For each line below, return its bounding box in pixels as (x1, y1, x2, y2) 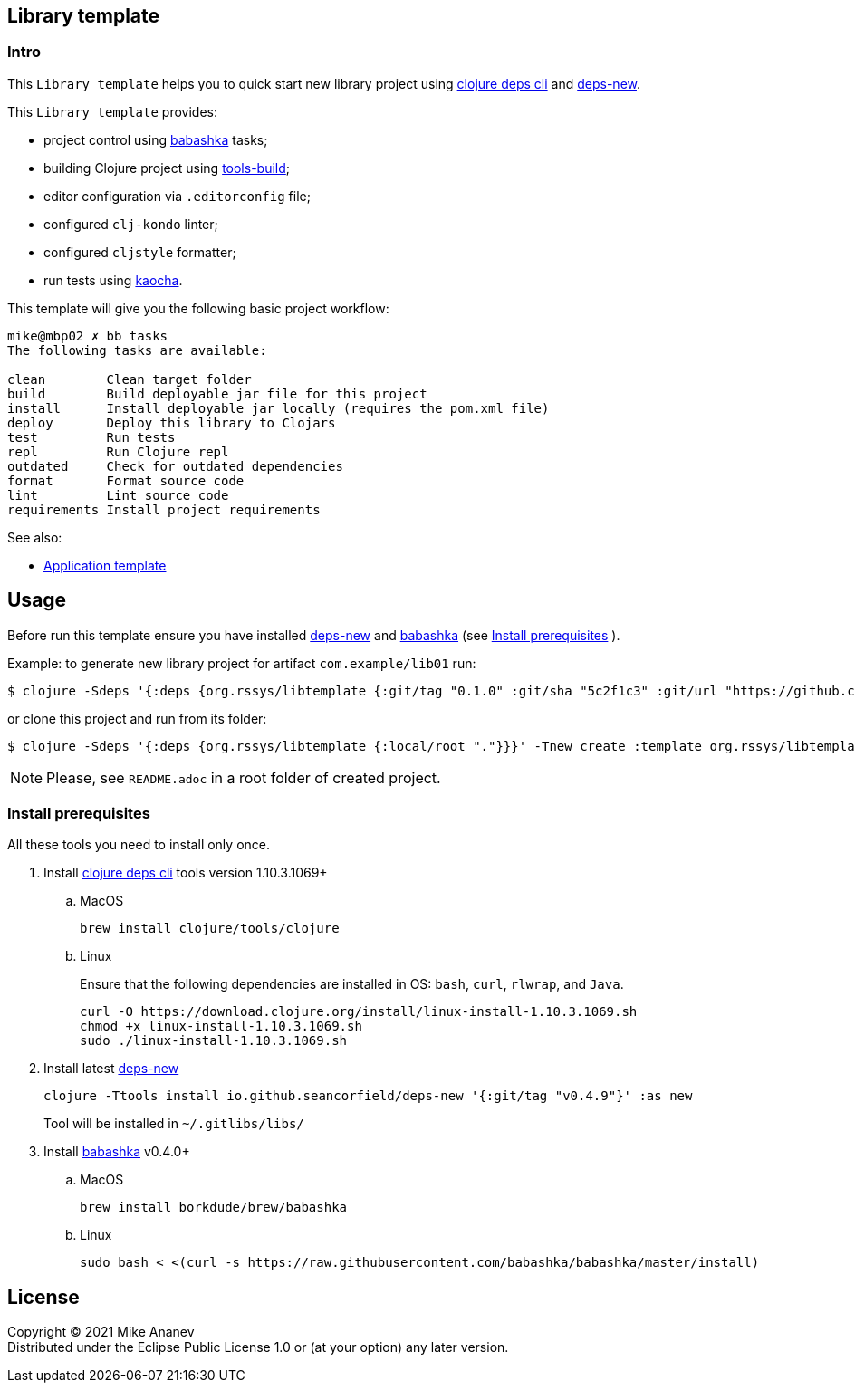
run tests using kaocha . (43, 272, 183, 288)
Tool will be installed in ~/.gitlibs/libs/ (43, 1116, 304, 1132)
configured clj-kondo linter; (43, 216, 218, 232)
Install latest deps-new (43, 1060, 179, 1077)
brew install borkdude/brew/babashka (80, 1200, 348, 1215)
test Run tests (7, 429, 176, 445)
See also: (7, 529, 62, 545)
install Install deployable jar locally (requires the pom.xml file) (7, 400, 550, 416)
